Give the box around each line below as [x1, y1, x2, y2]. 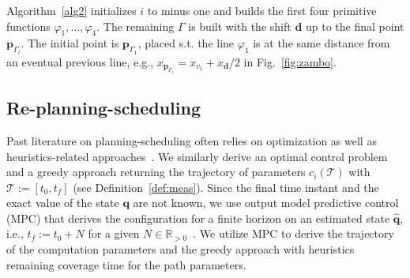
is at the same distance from [253, 35, 390, 51]
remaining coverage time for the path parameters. [6, 256, 246, 272]
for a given [88, 225, 140, 242]
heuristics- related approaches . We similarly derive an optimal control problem [6, 148, 388, 164]
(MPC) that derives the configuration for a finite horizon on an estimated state [6, 209, 390, 226]
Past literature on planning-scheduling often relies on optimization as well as [6, 132, 377, 148]
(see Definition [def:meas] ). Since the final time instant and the [73, 178, 379, 195]
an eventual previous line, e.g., [6, 53, 154, 69]
